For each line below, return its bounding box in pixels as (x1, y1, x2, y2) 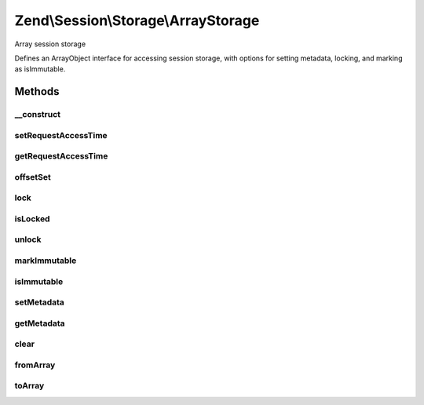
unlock (14, 234, 42, 245)
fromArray (14, 359, 56, 370)
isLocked (14, 213, 50, 224)
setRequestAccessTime (14, 130, 108, 140)
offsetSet (14, 171, 51, 182)
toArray (14, 381, 45, 392)
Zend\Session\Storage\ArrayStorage (14, 12, 260, 29)
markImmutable (14, 255, 77, 266)
